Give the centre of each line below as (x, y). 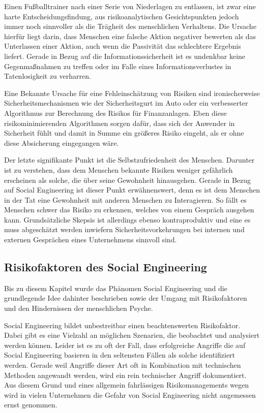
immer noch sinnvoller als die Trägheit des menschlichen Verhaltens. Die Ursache (130, 26)
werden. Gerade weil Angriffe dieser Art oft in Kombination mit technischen (123, 365)
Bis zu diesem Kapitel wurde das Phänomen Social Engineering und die (116, 288)
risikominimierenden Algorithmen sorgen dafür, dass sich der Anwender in (120, 123)
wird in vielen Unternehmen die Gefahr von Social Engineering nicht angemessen (130, 394)
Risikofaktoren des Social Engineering (106, 267)
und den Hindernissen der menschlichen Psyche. (79, 308)
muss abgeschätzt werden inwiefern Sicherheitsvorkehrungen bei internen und (124, 229)
